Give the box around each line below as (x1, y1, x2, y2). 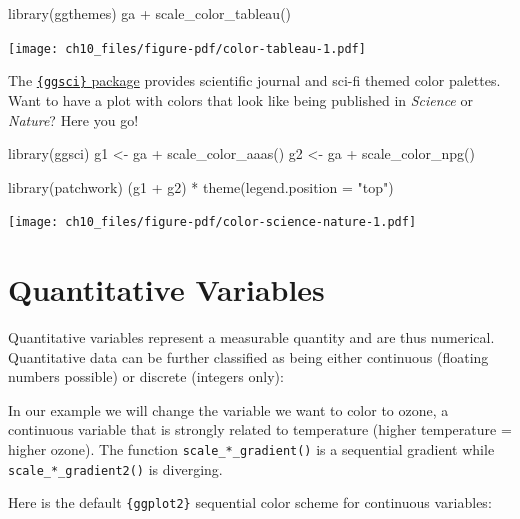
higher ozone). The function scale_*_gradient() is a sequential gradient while (8, 439, 495, 460)
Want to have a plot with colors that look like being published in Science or (8, 89, 473, 110)
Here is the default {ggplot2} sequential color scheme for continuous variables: (8, 492, 492, 513)
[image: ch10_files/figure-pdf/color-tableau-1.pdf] (8, 41, 366, 56)
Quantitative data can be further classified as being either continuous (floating (8, 346, 489, 367)
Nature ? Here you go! (8, 109, 139, 130)
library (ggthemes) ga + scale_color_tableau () (8, 3, 292, 23)
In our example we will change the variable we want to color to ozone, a (8, 399, 449, 420)
